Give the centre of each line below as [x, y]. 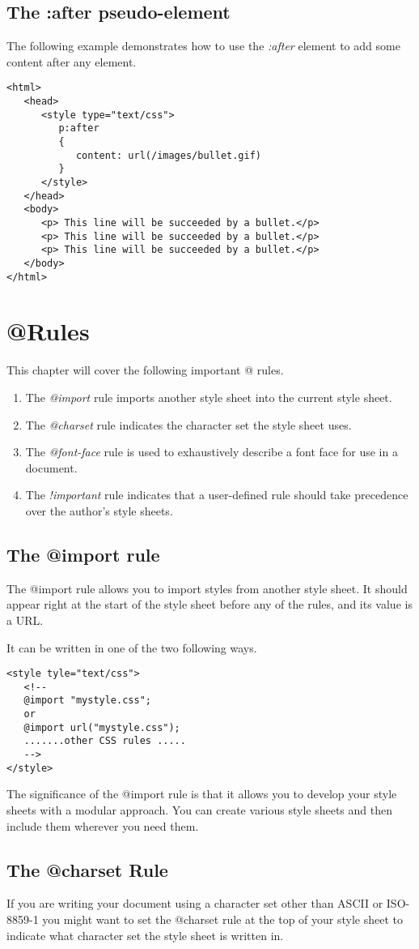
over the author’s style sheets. [99, 510]
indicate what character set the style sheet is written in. [145, 935]
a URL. [25, 620]
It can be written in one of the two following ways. [132, 647]
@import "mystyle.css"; [87, 701]
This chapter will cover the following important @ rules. [145, 370]
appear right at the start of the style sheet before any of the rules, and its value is [209, 604]
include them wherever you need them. [103, 825]
